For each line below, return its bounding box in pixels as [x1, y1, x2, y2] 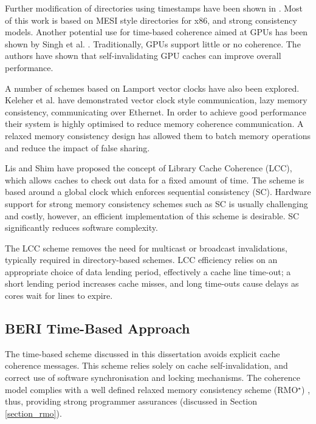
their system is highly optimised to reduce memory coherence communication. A [5, 117, 304, 130]
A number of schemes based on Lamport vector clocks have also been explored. [5, 81, 300, 94]
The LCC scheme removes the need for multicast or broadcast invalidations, [5, 241, 288, 254]
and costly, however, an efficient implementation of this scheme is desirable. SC [5, 209, 300, 222]
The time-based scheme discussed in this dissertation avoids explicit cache [5, 347, 280, 360]
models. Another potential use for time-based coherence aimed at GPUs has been [5, 26, 308, 38]
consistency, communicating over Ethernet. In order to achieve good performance [5, 105, 307, 118]
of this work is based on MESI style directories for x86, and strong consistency [5, 13, 297, 26]
